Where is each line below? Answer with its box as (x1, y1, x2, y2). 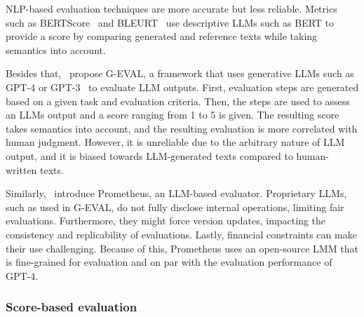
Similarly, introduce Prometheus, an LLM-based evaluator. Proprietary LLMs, (6, 186, 347, 201)
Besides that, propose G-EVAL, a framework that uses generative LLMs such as (6, 66, 354, 81)
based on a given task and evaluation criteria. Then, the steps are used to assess (6, 93, 350, 108)
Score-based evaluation (6, 298, 137, 316)
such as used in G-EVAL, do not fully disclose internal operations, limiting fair (6, 199, 344, 214)
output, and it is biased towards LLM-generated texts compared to (6, 148, 293, 163)
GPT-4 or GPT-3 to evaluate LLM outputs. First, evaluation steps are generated (6, 79, 359, 94)
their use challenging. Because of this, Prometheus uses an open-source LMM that (6, 241, 358, 255)
